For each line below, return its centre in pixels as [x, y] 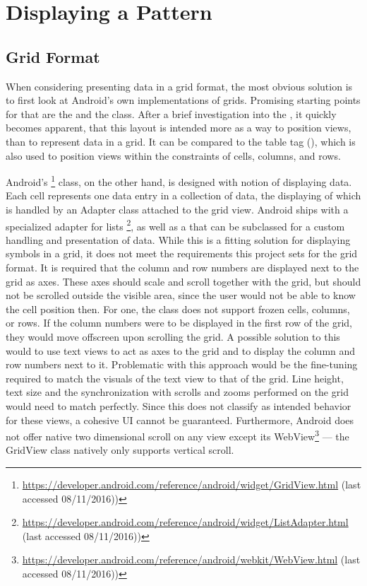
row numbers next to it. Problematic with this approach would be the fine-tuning [182, 364]
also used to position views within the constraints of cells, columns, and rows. [173, 155]
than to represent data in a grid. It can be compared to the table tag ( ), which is [181, 141]
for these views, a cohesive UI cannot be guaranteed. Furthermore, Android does [180, 420]
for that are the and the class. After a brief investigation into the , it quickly [171, 113]
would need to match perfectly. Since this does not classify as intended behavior [179, 405]
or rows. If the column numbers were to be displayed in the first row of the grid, [179, 323]
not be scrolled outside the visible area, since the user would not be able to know [181, 295]
